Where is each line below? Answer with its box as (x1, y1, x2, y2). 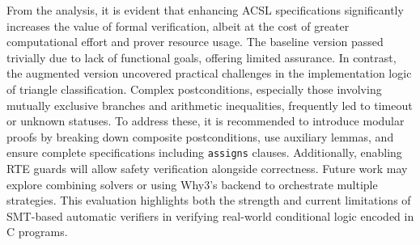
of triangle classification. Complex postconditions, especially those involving (6, 80, 382, 97)
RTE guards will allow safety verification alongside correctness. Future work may (6, 160, 408, 176)
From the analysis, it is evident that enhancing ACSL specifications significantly (6, 2, 404, 18)
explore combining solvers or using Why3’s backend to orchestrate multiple (6, 175, 378, 192)
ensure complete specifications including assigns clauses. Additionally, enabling (6, 144, 402, 161)
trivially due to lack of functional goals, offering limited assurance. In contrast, (6, 49, 397, 65)
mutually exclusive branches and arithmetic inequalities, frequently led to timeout (6, 96, 413, 113)
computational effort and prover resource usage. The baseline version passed (6, 33, 384, 50)
